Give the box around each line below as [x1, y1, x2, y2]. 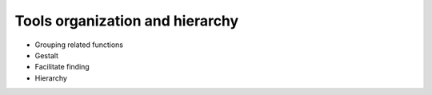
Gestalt [34, 50, 59, 60]
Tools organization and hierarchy [14, 12, 239, 30]
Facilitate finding [34, 62, 90, 72]
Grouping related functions [34, 40, 124, 49]
